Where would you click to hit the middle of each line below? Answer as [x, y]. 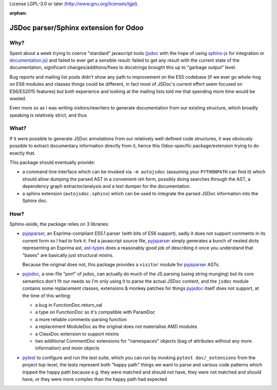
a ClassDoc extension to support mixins [77, 333]
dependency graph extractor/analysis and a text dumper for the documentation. [107, 186]
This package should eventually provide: [52, 162]
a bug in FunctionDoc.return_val [69, 305]
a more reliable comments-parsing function [81, 319]
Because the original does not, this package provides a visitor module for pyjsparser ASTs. [121, 265]
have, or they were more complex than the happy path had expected [95, 379]
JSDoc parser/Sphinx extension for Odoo [76, 28]
